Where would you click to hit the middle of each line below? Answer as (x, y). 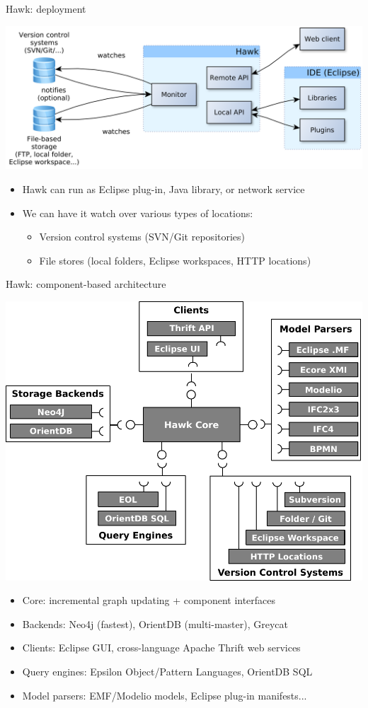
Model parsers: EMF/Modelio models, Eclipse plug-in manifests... (165, 695)
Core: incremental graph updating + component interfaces (149, 600)
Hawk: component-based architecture (86, 284)
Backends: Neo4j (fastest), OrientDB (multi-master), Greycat (155, 623)
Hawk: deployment (46, 8)
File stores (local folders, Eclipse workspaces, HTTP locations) (175, 260)
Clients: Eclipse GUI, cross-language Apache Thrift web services (161, 648)
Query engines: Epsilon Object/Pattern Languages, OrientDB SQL (167, 671)
